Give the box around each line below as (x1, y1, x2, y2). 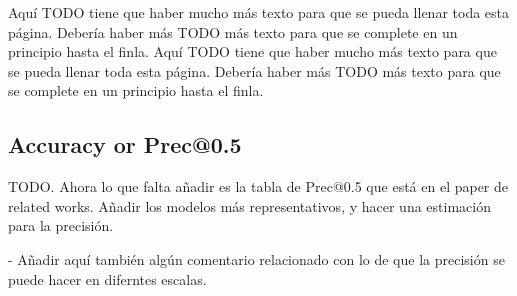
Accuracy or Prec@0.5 (8, 129, 242, 160)
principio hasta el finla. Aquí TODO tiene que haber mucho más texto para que (8, 41, 497, 62)
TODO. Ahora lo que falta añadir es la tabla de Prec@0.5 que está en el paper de (8, 176, 509, 197)
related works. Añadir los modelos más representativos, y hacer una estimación (8, 195, 491, 216)
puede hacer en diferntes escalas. (8, 268, 207, 289)
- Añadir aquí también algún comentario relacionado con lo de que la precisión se (8, 248, 505, 269)
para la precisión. (8, 215, 114, 236)
